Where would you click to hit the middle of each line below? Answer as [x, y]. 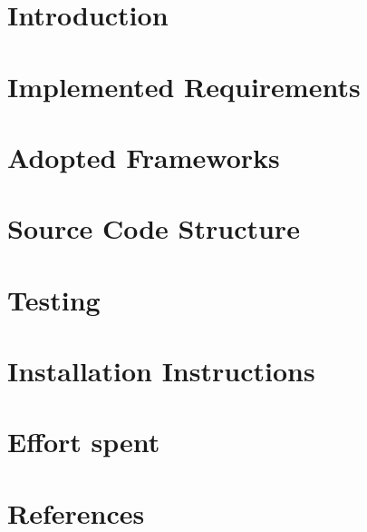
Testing [54, 299]
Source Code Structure [154, 228]
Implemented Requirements [184, 86]
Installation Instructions [161, 371]
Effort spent [84, 442]
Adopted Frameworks [144, 157]
